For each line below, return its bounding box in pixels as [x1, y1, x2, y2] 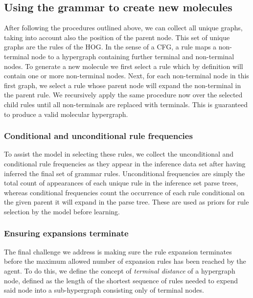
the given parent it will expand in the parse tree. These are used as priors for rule [4, 197, 249, 207]
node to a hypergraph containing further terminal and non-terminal [31, 51, 234, 61]
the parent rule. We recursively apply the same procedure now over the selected [4, 90, 243, 100]
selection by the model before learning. [4, 206, 120, 216]
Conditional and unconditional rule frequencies [4, 130, 193, 142]
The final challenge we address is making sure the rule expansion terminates [4, 246, 232, 256]
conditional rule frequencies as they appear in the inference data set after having [4, 158, 246, 168]
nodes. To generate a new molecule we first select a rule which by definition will [4, 61, 243, 71]
